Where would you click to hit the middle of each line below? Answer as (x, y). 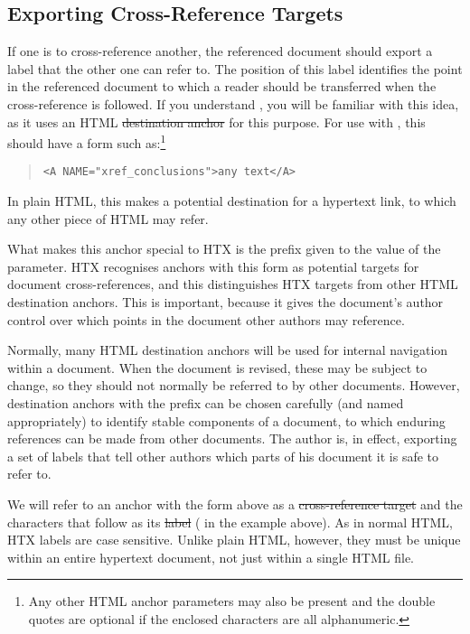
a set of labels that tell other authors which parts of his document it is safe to (223, 456)
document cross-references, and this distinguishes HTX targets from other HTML (233, 284)
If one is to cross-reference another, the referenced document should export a (220, 51)
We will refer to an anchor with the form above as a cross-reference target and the (235, 503)
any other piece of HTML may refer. (108, 218)
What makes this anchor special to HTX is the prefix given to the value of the (224, 249)
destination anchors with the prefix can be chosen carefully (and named (206, 403)
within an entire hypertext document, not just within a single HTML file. (211, 557)
